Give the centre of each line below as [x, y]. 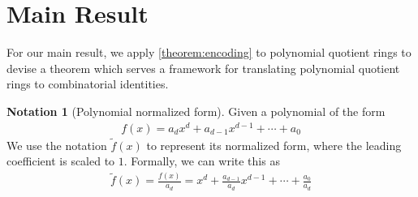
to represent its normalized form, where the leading [274, 145]
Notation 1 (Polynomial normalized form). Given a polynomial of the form [196, 111]
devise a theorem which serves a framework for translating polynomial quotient [203, 68]
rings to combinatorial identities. [88, 84]
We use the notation [57, 145]
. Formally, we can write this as [202, 161]
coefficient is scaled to [61, 161]
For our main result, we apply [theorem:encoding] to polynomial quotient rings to [209, 52]
